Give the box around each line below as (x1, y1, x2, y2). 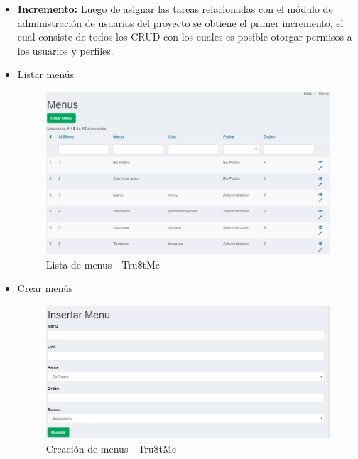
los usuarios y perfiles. (17, 43, 114, 58)
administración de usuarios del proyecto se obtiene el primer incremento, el (17, 15, 344, 30)
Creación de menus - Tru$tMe (45, 441, 177, 455)
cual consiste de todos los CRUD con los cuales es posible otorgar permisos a (17, 29, 352, 44)
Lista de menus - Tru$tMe (45, 256, 160, 271)
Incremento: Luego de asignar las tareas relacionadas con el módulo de (17, 1, 333, 16)
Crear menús (17, 281, 73, 296)
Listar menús (17, 67, 75, 82)
